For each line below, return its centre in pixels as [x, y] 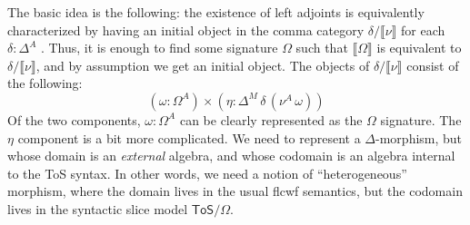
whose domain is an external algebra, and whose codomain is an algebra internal [231, 156]
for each [423, 29]
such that [322, 48]
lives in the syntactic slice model [98, 208]
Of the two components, [74, 119]
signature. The [421, 119]
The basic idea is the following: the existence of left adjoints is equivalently [216, 12]
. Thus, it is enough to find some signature [159, 48]
